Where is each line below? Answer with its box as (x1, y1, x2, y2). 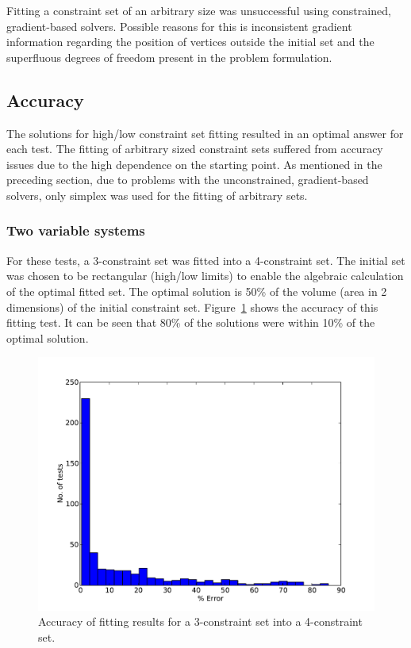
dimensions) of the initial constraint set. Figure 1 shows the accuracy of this (6, 298, 378, 315)
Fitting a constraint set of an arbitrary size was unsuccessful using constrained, (6, 2, 391, 18)
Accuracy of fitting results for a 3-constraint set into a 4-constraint (38, 613, 363, 630)
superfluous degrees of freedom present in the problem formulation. (6, 48, 332, 65)
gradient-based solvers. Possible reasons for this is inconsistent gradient (6, 17, 352, 34)
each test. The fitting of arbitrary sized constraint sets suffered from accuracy (6, 140, 383, 157)
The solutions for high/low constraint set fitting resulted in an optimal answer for (6, 125, 404, 141)
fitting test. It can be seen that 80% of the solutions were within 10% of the (6, 314, 375, 331)
